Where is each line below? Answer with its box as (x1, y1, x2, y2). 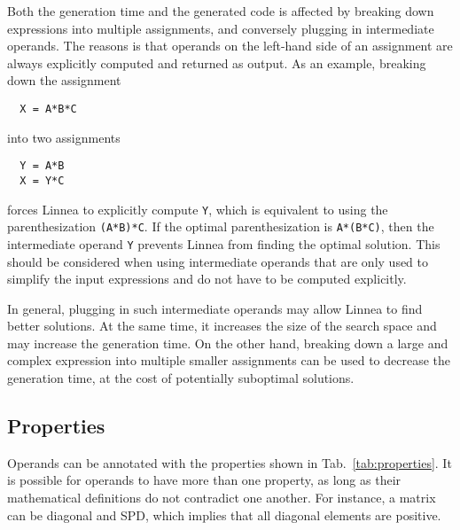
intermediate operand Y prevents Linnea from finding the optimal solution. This (7, 234, 441, 253)
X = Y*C (19, 174, 65, 187)
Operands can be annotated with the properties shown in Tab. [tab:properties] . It (7, 453, 452, 472)
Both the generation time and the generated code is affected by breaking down (7, 2, 434, 19)
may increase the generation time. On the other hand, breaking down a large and (7, 333, 448, 352)
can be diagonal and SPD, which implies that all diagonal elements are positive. (7, 505, 441, 524)
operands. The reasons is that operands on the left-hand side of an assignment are (7, 36, 453, 55)
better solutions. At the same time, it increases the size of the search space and (7, 316, 437, 335)
